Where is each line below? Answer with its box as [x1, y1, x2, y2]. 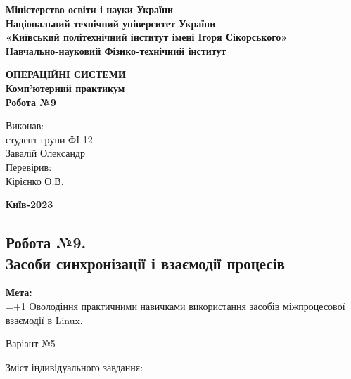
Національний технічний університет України [6, 15, 216, 30]
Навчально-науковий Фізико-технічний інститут [6, 43, 226, 58]
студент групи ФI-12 [6, 131, 93, 146]
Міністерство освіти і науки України [6, 2, 174, 16]
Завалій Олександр [6, 146, 85, 160]
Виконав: [6, 118, 44, 133]
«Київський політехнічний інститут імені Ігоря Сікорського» [6, 30, 288, 44]
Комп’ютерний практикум [6, 80, 125, 95]
